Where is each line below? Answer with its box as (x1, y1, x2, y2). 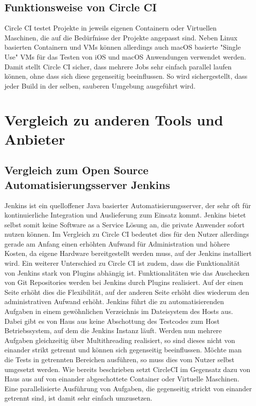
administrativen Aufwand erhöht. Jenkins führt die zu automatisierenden (4, 296, 224, 307)
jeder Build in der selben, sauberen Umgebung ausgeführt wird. (4, 80, 196, 91)
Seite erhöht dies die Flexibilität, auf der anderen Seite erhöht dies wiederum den (4, 286, 249, 297)
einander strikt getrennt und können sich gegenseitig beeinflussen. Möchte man (4, 344, 242, 355)
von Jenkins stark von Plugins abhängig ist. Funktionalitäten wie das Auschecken (4, 267, 250, 278)
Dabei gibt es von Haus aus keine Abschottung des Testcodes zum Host (4, 315, 220, 326)
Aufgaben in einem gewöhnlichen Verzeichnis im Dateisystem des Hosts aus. (4, 306, 233, 316)
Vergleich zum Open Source (4, 162, 149, 178)
